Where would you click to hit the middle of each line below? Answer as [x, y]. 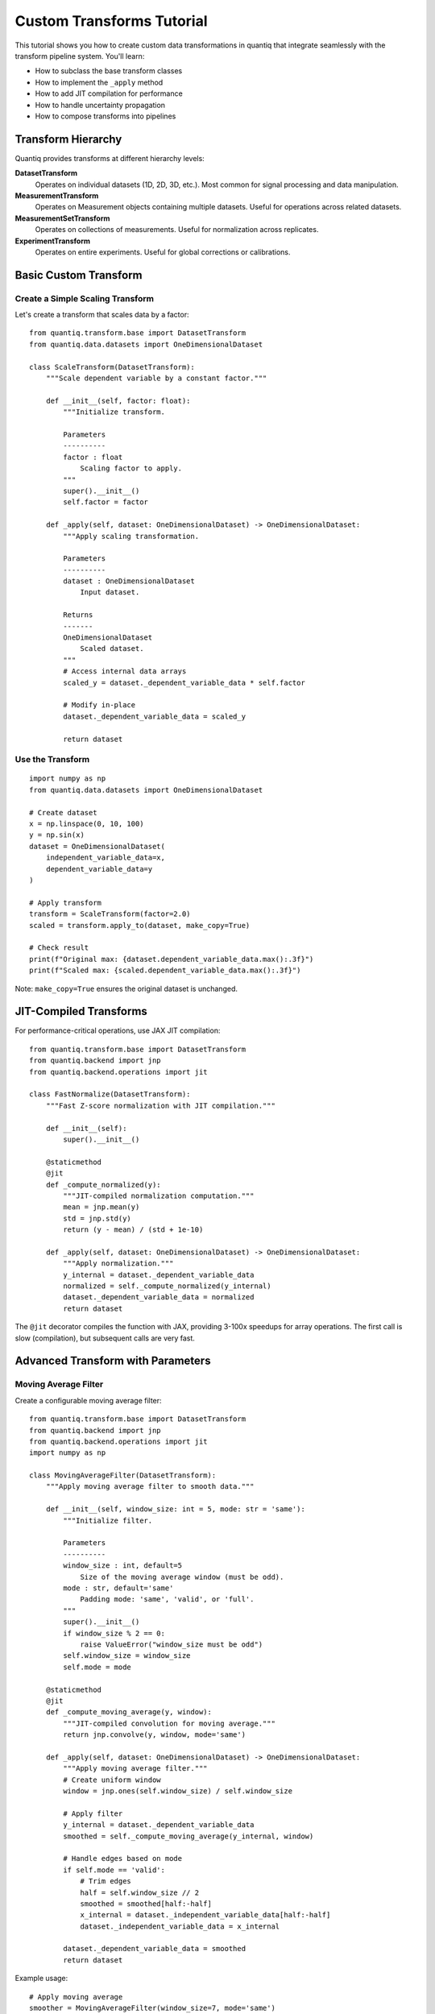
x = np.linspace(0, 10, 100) [87, 824]
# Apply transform [66, 903]
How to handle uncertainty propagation [100, 105]
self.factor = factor [106, 502]
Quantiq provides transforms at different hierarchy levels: [110, 158]
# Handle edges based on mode [123, 1859]
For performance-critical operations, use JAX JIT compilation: [118, 1030]
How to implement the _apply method [99, 82]
